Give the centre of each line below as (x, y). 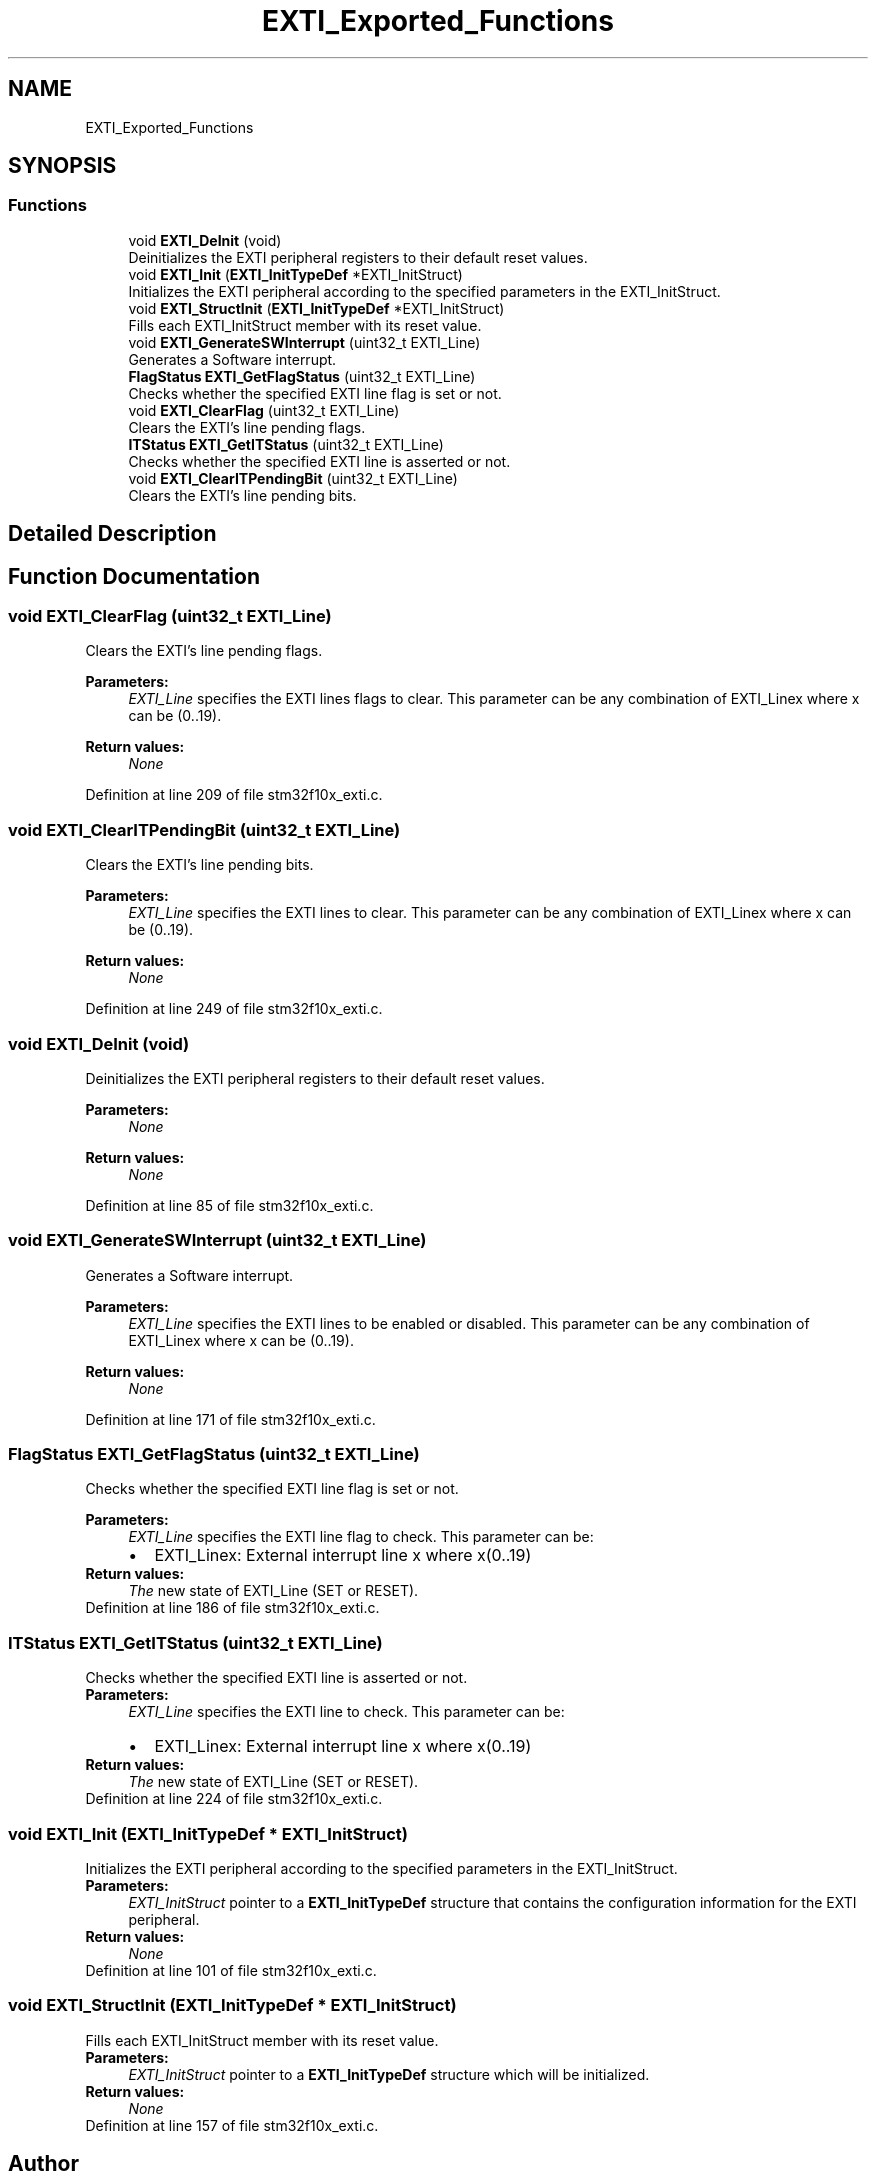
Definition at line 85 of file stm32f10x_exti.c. (229, 1205)
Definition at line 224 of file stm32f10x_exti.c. (234, 1799)
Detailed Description (112, 534)
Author (43, 2164)
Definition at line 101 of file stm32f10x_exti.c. (231, 1970)
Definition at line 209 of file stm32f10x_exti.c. (234, 795)
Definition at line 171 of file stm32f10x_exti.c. (230, 1419)
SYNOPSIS (62, 166)
